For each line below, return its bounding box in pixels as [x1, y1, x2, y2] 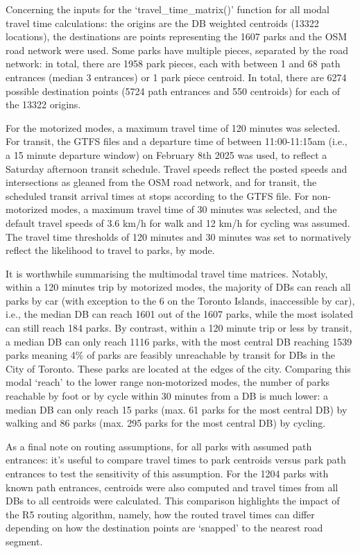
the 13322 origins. [6, 97, 81, 112]
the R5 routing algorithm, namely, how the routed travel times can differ [6, 507, 315, 521]
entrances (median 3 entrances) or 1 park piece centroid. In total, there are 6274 [6, 69, 347, 84]
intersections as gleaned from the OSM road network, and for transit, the [6, 175, 317, 189]
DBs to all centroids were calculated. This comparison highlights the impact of [6, 493, 340, 508]
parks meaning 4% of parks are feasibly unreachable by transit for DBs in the [6, 348, 336, 362]
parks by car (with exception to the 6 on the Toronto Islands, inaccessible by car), [6, 293, 355, 307]
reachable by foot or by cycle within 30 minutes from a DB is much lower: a [6, 389, 328, 403]
